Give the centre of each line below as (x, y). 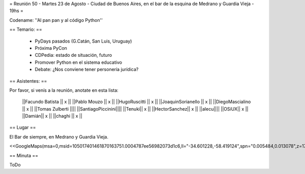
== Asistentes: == (28, 81)
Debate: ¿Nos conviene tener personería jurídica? (87, 69)
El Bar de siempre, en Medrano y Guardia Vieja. (59, 136)
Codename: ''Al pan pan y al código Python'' (56, 20)
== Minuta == (24, 155)
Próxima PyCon (51, 48)
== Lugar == (23, 127)
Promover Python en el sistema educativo (78, 62)
